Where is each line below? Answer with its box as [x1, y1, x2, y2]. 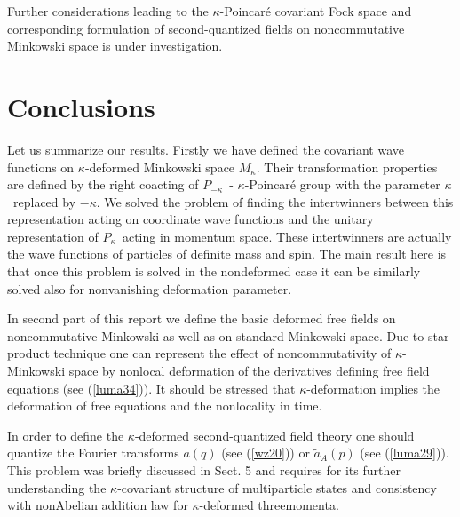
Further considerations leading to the [7, 2, 209, 20]
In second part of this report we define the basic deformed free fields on [7, 309, 396, 328]
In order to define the [7, 426, 124, 444]
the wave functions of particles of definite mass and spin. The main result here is [7, 244, 447, 263]
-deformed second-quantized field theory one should [134, 426, 415, 444]
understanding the [7, 478, 107, 497]
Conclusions [7, 88, 155, 124]
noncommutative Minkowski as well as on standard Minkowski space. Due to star [7, 326, 449, 345]
